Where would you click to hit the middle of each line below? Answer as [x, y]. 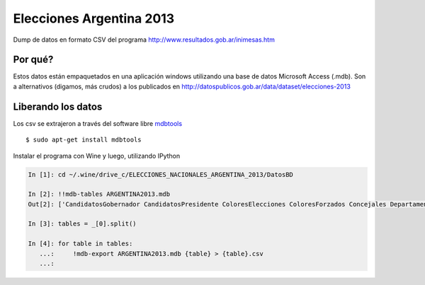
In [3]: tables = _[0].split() [83, 224]
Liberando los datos [58, 106]
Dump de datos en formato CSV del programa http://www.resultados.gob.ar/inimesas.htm [144, 40]
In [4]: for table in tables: [80, 244]
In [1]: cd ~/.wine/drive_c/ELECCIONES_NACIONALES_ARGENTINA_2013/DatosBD [161, 174]
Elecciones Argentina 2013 [94, 18]
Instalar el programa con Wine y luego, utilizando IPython [97, 156]
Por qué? [33, 60]
